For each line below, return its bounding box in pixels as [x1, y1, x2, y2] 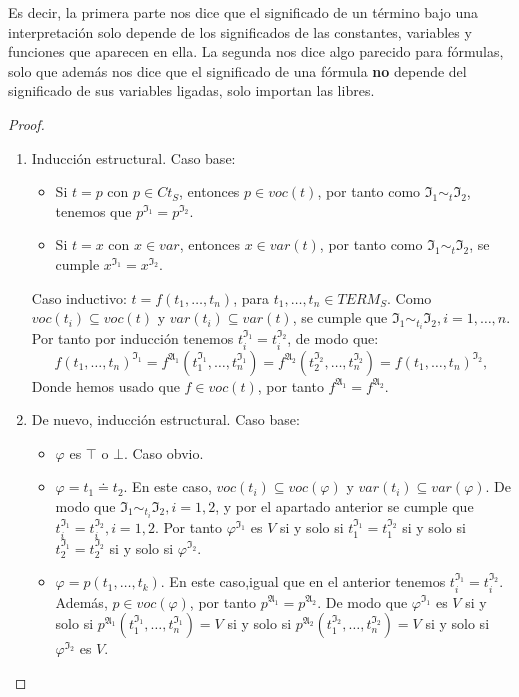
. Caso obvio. [123, 442, 204, 463]
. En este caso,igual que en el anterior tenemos [160, 571, 446, 592]
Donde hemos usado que [31, 375, 180, 396]
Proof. [8, 113, 45, 134]
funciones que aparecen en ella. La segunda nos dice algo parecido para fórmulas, [8, 41, 504, 62]
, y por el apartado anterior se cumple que [215, 496, 474, 517]
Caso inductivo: [31, 287, 127, 308]
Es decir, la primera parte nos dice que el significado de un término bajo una [8, 2, 479, 22]
